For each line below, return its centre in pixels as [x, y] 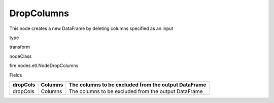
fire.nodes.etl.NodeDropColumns [44, 65]
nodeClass [21, 56]
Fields [16, 75]
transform [20, 47]
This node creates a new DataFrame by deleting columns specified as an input [91, 28]
